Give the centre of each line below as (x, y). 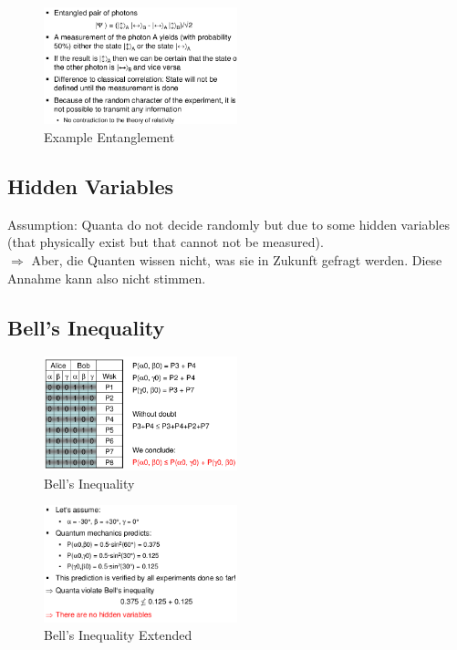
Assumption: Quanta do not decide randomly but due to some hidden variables (228, 224)
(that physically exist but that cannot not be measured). (166, 242)
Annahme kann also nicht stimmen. (107, 278)
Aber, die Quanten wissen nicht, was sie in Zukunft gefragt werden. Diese (237, 259)
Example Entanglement (109, 136)
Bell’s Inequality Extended (118, 635)
